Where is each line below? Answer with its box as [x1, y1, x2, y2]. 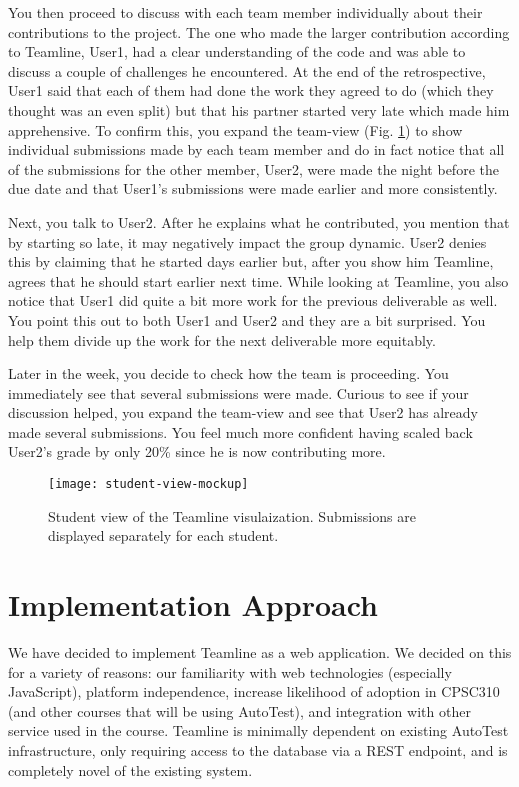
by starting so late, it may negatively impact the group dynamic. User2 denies [8, 231, 487, 252]
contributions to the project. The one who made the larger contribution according [8, 21, 510, 42]
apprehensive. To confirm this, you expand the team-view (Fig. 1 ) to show [8, 119, 463, 140]
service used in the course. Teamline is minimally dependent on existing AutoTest [8, 720, 509, 741]
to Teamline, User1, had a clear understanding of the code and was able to [8, 41, 466, 62]
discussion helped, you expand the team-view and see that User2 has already [8, 402, 478, 423]
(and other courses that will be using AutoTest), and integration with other [8, 700, 471, 721]
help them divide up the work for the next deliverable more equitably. [8, 329, 436, 350]
